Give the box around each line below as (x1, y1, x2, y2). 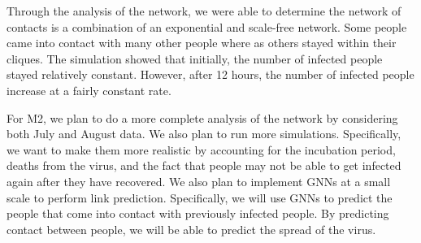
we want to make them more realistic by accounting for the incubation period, (7, 141, 396, 158)
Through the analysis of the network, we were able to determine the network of (7, 2, 401, 19)
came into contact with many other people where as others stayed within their (7, 34, 397, 51)
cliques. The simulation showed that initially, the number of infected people (7, 50, 383, 67)
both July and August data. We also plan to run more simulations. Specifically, (7, 125, 401, 142)
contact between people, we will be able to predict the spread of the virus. (7, 220, 376, 237)
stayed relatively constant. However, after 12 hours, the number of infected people (7, 66, 414, 83)
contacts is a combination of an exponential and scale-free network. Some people (7, 18, 407, 35)
